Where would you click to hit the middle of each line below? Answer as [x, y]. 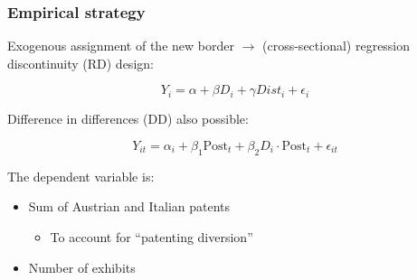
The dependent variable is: [81, 176]
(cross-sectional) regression [336, 46]
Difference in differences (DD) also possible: [128, 119]
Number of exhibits [82, 267]
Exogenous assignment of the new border [121, 46]
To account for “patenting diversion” [152, 236]
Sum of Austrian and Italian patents [129, 206]
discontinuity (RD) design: [81, 63]
